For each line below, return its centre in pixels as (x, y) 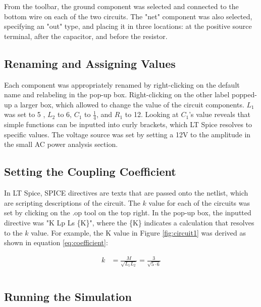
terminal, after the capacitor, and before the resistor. (86, 36)
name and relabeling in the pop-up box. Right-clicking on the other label (117, 94)
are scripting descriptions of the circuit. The (72, 202)
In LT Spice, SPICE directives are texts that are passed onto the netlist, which (126, 193)
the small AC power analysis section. (61, 144)
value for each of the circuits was (199, 202)
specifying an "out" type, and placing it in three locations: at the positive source (128, 26)
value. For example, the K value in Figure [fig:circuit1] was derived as (138, 232)
